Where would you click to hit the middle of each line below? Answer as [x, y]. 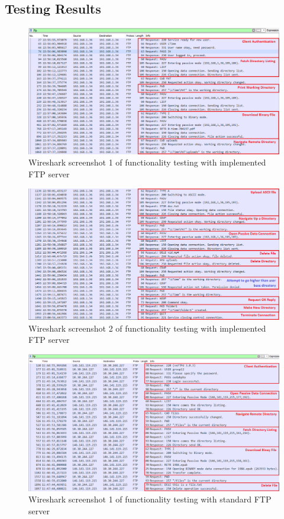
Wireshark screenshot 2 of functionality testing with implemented [147, 328]
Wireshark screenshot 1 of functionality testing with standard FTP [150, 499]
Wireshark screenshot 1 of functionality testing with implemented [147, 162]
